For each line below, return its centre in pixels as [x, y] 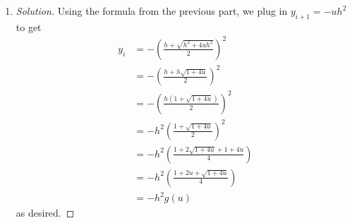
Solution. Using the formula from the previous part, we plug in [152, 11]
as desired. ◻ [45, 213]
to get [29, 26]
